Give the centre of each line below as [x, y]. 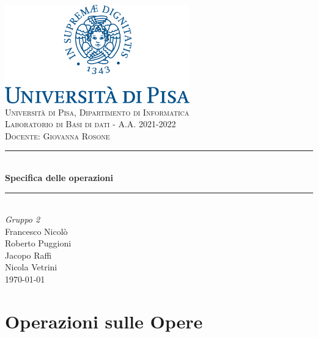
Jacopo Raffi [28, 255]
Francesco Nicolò [36, 231]
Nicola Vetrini [31, 267]
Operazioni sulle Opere [104, 321]
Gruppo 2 [23, 219]
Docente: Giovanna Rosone [57, 135]
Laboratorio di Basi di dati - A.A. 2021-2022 [91, 124]
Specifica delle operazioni [59, 177]
